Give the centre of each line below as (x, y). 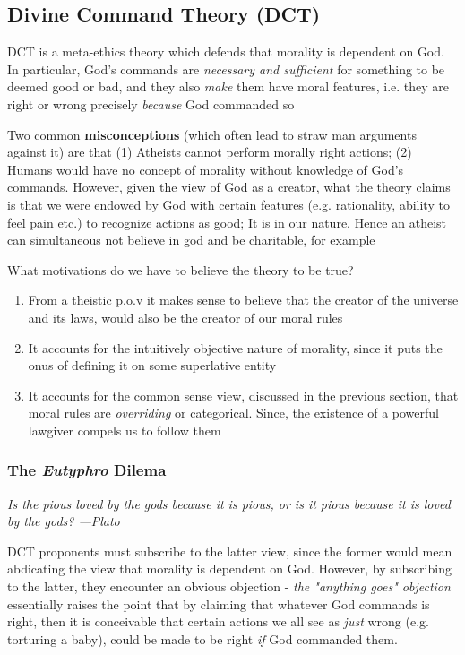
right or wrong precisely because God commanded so (151, 103)
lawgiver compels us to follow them (125, 430)
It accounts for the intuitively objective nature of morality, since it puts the (235, 347)
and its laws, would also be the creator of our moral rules (185, 317)
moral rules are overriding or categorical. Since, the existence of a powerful (233, 413)
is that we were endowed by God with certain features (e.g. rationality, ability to (228, 204)
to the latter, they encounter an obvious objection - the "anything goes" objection (229, 586)
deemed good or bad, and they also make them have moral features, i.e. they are (228, 86)
